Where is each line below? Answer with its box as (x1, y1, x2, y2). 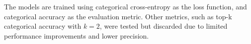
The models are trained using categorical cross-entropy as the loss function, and (4, 1, 247, 11)
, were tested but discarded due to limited (99, 21, 228, 31)
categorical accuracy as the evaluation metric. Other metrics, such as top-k (4, 11, 232, 21)
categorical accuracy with (4, 21, 82, 31)
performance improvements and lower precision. (4, 30, 149, 41)
